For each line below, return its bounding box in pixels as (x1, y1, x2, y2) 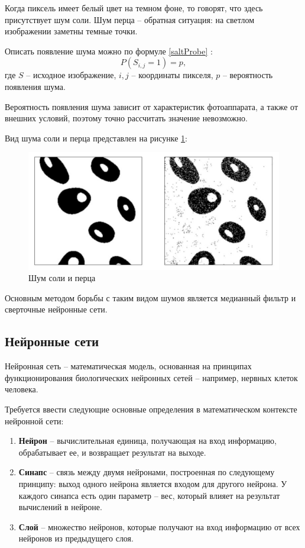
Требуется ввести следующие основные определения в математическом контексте (5, 403, 297, 415)
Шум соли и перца (28, 272, 96, 284)
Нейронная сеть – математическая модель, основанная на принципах (5, 360, 252, 372)
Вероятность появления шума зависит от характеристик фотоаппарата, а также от (5, 100, 298, 112)
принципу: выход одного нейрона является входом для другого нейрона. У (18, 478, 287, 489)
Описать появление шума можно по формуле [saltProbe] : (5, 44, 213, 57)
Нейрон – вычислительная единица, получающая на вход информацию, (18, 434, 277, 447)
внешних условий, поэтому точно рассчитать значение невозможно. (5, 112, 248, 124)
